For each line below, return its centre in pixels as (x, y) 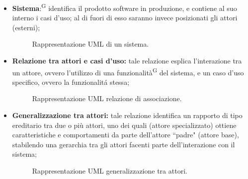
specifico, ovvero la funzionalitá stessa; (71, 82)
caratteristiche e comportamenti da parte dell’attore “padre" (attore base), (125, 135)
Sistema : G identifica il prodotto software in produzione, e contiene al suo (124, 7)
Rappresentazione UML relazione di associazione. (107, 98)
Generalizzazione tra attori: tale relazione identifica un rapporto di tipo (127, 115)
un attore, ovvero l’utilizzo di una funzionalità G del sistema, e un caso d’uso (128, 71)
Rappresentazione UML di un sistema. (90, 44)
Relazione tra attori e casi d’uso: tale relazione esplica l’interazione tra (127, 61)
